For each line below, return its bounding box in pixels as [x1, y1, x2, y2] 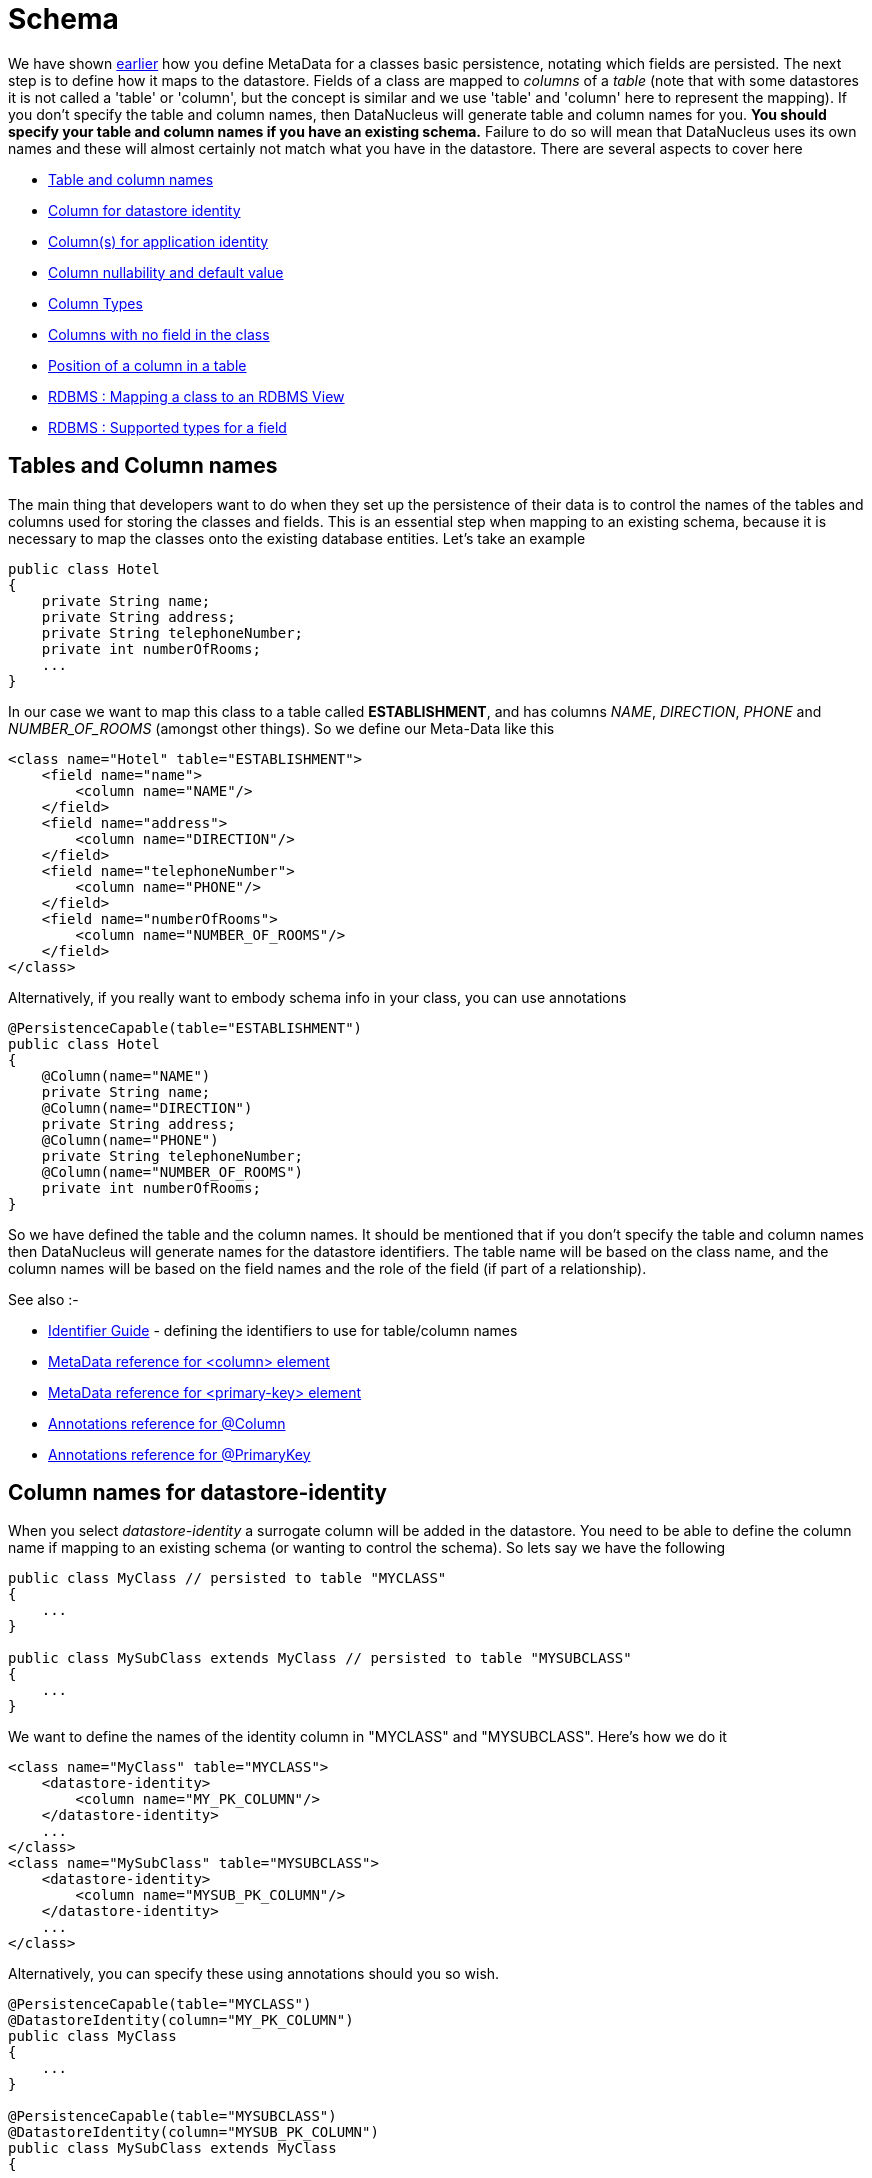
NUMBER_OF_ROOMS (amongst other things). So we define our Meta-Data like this [8, 719, 555, 737]
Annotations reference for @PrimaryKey [48, 1445, 311, 1463]
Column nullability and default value [48, 263, 284, 281]
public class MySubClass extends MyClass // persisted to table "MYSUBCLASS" [8, 1650, 632, 1667]
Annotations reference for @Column [48, 1414, 286, 1432]
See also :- [8, 1290, 79, 1308]
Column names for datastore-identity [8, 1480, 387, 1506]
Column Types [48, 294, 143, 312]
